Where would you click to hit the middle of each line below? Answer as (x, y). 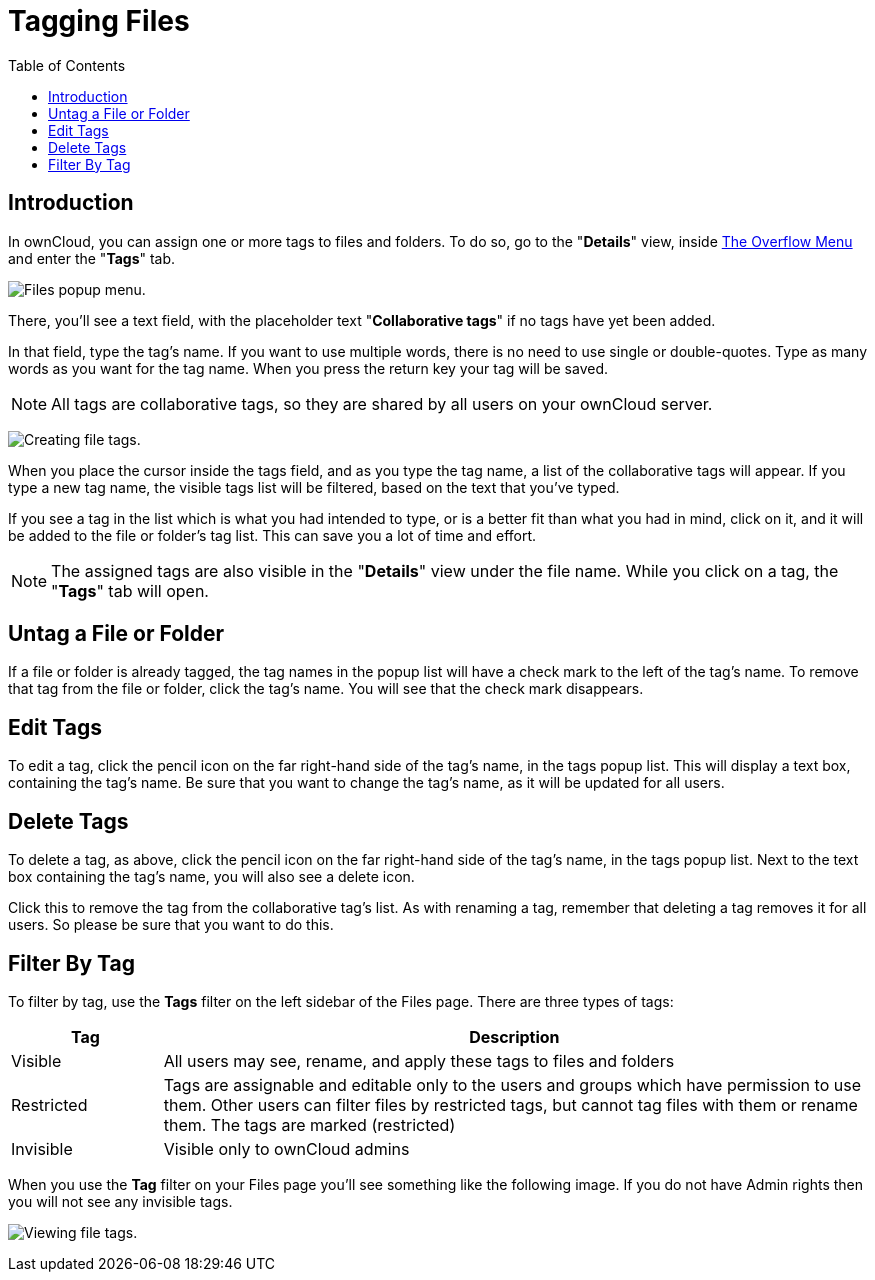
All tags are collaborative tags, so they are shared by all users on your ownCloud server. (382, 403)
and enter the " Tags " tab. (92, 258)
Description (514, 1036)
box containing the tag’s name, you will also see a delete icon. (211, 877)
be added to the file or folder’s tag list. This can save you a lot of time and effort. (272, 535)
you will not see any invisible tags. (120, 1201)
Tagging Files (99, 21)
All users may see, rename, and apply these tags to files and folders (419, 1060)
